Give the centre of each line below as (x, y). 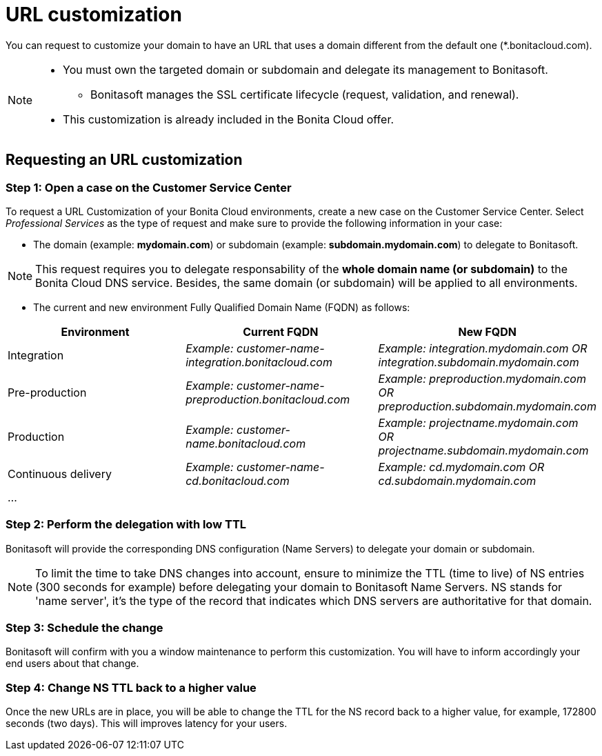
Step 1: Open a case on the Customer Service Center (149, 187)
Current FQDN (281, 331)
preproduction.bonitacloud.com (268, 399)
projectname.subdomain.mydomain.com (483, 450)
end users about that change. (72, 664)
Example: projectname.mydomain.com (478, 422)
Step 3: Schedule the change (84, 628)
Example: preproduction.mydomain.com (482, 378)
